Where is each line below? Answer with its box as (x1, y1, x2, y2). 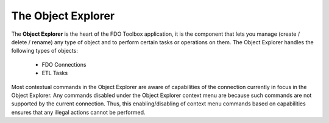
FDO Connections (41, 61, 87, 68)
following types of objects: (11, 47, 79, 55)
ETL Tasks (41, 70, 68, 77)
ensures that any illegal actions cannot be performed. (11, 108, 146, 116)
